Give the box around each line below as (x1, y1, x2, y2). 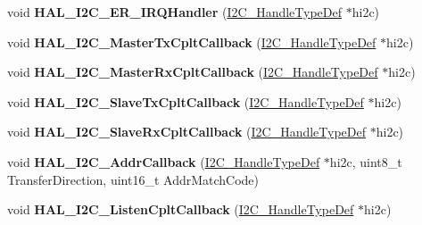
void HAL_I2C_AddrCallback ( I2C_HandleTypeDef (7, 152, 320, 171)
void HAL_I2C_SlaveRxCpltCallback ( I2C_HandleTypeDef (7, 122, 367, 141)
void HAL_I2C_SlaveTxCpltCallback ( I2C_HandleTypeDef (7, 92, 364, 111)
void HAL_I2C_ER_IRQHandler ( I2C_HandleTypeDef (7, 3, 343, 21)
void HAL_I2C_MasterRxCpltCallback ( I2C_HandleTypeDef (7, 62, 378, 81)
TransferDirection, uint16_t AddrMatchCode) (7, 170, 260, 188)
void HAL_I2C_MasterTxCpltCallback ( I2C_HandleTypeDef (7, 32, 376, 51)
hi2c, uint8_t (329, 152, 402, 171)
